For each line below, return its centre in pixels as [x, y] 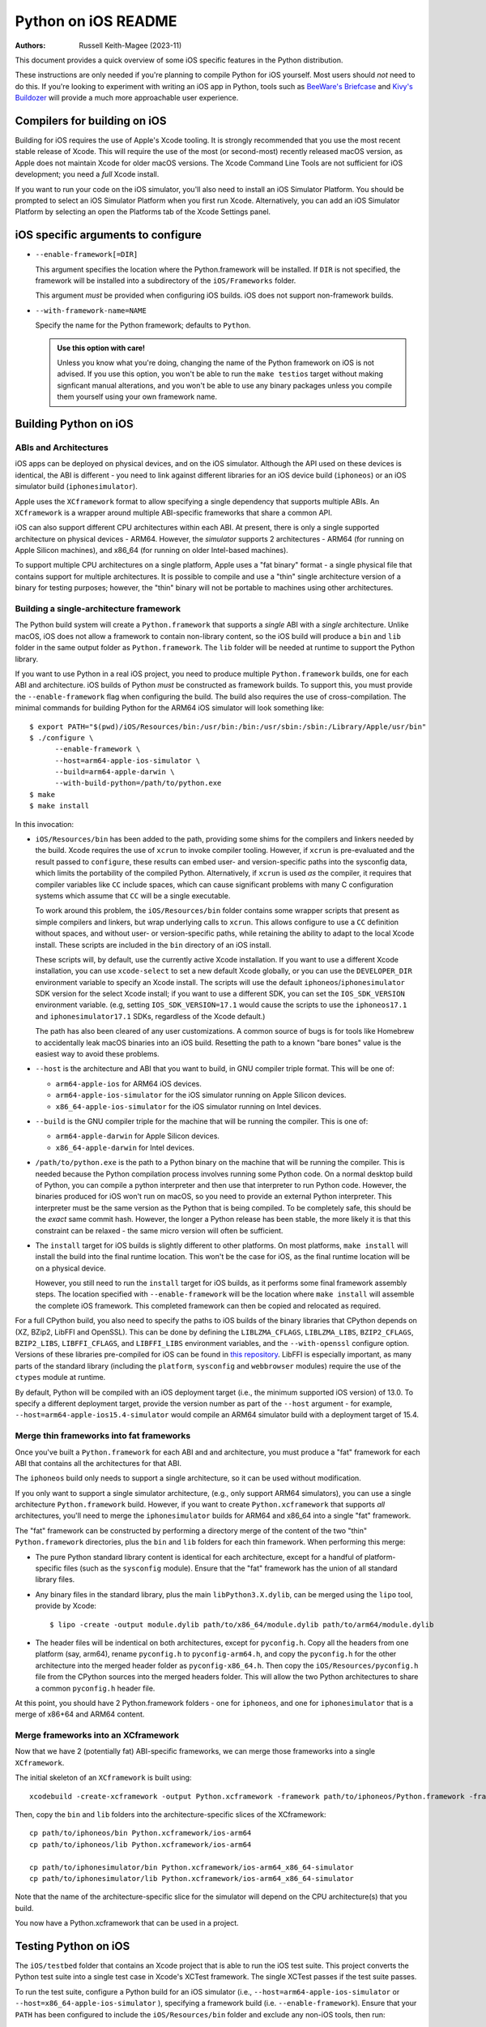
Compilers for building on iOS [91, 120]
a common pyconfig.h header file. [95, 1688]
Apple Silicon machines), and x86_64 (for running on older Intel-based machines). [152, 551]
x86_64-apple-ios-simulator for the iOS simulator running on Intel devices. [188, 1106]
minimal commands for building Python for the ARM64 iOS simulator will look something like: [169, 708]
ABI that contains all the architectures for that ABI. [98, 1463]
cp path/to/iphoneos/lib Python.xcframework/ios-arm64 [141, 1844]
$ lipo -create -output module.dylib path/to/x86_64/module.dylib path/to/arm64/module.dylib [242, 1624]
